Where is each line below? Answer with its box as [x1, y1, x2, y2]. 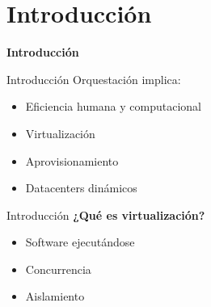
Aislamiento [25, 288, 85, 305]
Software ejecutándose [25, 233, 135, 250]
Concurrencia [25, 260, 91, 277]
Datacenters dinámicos [25, 179, 137, 196]
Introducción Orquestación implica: [6, 70, 181, 87]
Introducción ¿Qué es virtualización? [6, 206, 205, 223]
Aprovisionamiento [25, 152, 119, 169]
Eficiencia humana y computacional [25, 98, 202, 115]
